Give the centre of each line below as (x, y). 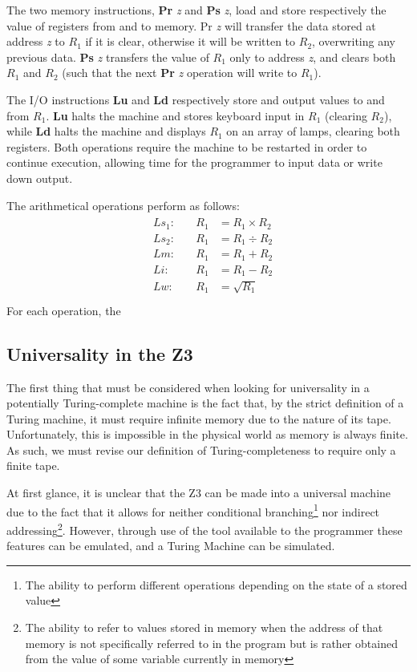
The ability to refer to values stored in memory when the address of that (204, 627)
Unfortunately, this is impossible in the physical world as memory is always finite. (207, 434)
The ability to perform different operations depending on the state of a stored (216, 584)
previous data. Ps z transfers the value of (108, 57)
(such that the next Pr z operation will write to (180, 73)
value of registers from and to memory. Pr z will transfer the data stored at (191, 25)
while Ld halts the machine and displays (106, 131)
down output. (40, 178)
